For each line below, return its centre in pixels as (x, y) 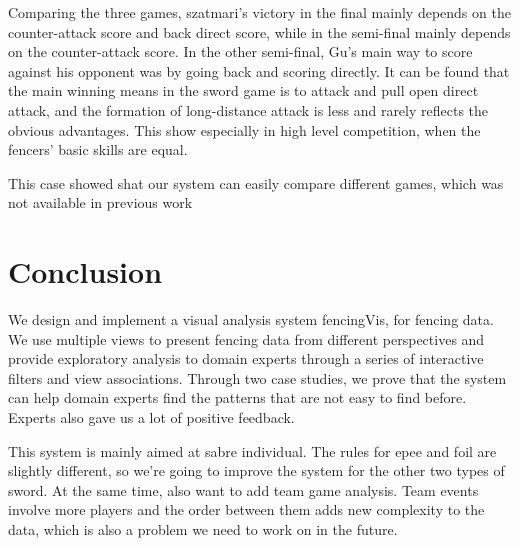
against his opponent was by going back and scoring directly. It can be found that (259, 70)
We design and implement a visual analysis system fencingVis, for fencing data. (251, 319)
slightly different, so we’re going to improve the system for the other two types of (256, 470)
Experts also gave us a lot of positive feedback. (151, 417)
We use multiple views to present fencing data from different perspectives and (246, 338)
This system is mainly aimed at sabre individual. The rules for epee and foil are (252, 450)
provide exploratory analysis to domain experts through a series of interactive (246, 358)
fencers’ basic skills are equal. (98, 149)
